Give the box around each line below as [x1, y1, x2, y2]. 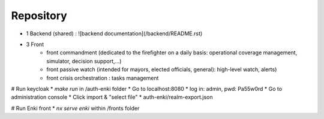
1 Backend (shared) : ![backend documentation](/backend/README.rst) [26, 30, 203, 37]
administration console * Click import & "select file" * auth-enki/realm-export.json [11, 93, 213, 101]
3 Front [26, 41, 44, 48]
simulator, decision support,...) [46, 57, 122, 65]
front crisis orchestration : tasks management [46, 74, 159, 81]
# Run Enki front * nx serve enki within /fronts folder [11, 105, 140, 112]
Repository [11, 9, 67, 22]
